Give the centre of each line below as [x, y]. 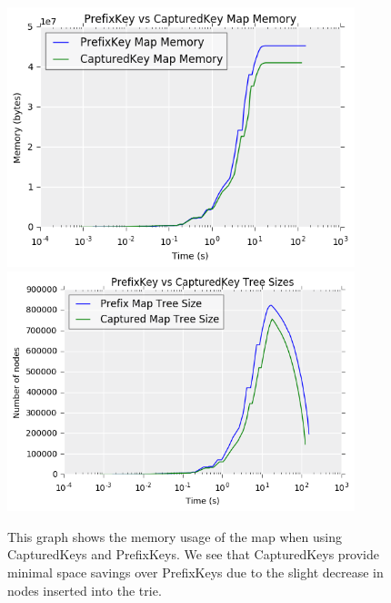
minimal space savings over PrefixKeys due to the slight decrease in [195, 572]
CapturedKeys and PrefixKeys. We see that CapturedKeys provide [194, 554]
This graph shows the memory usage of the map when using [175, 536]
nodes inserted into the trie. [85, 590]
